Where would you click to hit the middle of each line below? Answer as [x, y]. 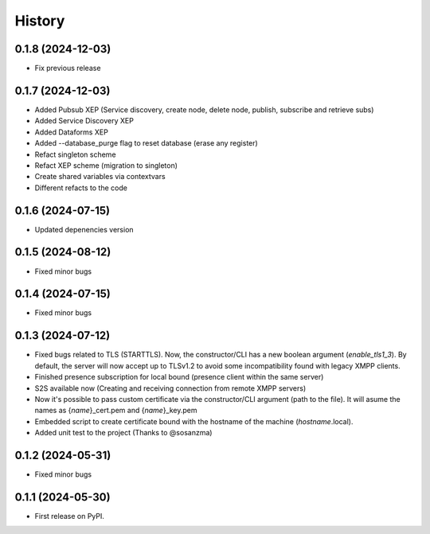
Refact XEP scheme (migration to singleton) [106, 165]
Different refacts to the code [81, 188]
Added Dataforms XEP [72, 132]
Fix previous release [68, 68]
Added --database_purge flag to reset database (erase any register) [146, 143]
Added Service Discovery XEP [84, 121]
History [40, 21]
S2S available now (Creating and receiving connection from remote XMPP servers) [170, 388]
